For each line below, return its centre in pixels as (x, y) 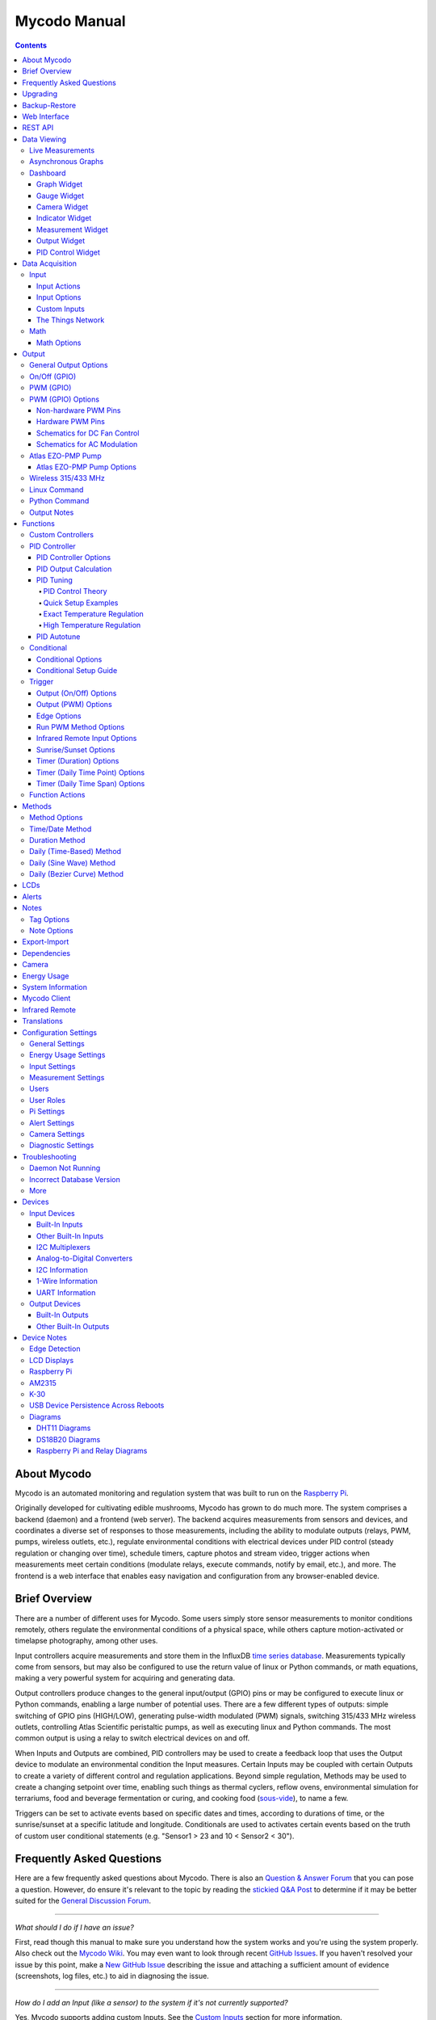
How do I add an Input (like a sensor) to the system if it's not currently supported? (151, 2002)
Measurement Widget (72, 229)
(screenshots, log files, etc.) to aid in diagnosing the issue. (112, 1976)
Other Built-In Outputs (73, 1326)
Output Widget (61, 241)
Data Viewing (44, 139)
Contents (31, 45)
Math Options (59, 343)
